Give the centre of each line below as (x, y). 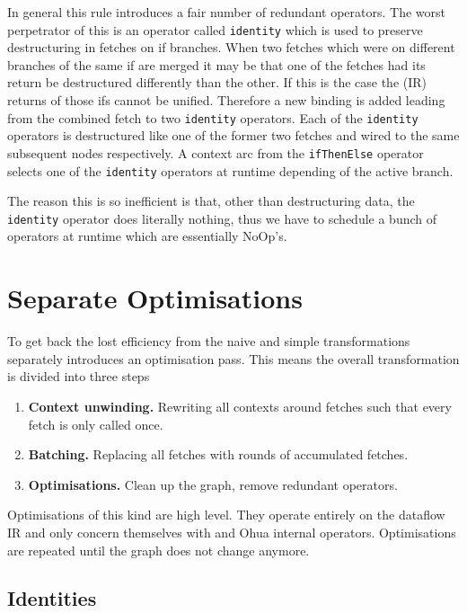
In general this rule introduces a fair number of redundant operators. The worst (226, 12)
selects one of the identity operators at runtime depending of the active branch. (230, 170)
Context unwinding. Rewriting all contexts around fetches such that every (240, 406)
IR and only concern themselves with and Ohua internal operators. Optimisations (232, 532)
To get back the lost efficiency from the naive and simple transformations (209, 341)
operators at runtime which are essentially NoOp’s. (147, 236)
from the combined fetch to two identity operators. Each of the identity (213, 117)
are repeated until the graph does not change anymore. (159, 550)
